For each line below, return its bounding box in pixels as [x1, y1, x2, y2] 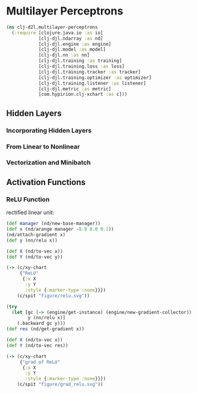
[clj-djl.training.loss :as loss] [38, 63, 125, 70]
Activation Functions [6, 177, 86, 187]
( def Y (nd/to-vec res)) [6, 342, 68, 348]
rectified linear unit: [6, 209, 55, 216]
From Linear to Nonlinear [6, 142, 80, 151]
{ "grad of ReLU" [19, 359, 61, 365]
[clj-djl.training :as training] [38, 58, 122, 64]
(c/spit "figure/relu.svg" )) [17, 292, 90, 299]
